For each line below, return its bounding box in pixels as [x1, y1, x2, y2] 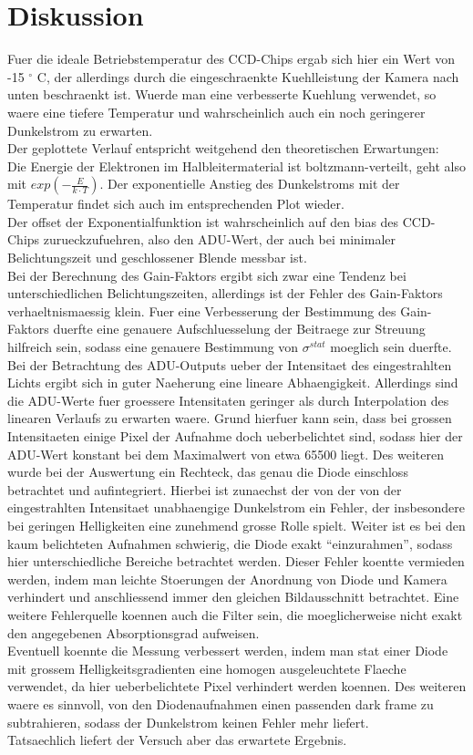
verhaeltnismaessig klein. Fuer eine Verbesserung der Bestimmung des [7, 301, 396, 320]
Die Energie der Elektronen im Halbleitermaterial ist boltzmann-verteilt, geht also [7, 156, 467, 175]
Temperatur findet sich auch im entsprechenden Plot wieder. [7, 194, 344, 213]
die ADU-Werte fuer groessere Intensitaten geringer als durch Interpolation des [7, 390, 449, 409]
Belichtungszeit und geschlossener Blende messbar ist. [7, 248, 307, 267]
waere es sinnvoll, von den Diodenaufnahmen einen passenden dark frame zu [7, 694, 434, 713]
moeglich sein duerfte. [330, 337, 452, 357]
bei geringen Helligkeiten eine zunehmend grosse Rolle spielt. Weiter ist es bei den [7, 515, 466, 534]
